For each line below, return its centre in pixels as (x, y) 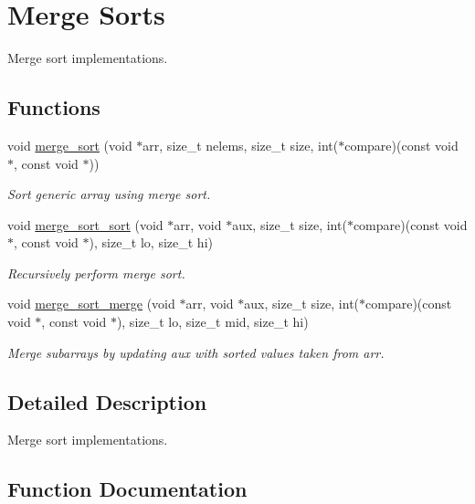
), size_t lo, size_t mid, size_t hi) (212, 322)
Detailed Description (107, 401)
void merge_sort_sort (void (85, 224)
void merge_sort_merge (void (91, 304)
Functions (54, 107)
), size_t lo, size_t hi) (151, 242)
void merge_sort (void (70, 145)
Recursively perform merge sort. (96, 273)
